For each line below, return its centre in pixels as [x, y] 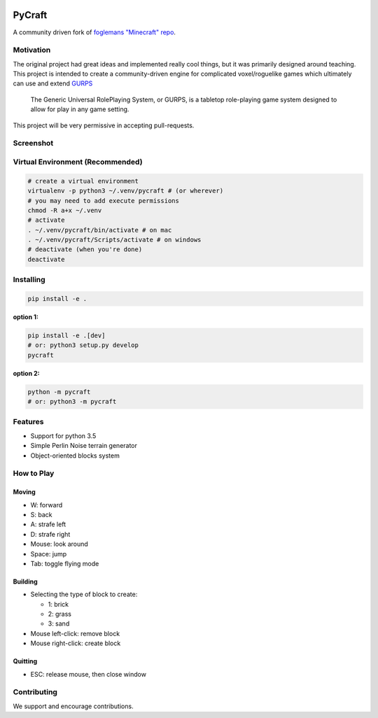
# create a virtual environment [83, 181]
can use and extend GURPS [53, 83]
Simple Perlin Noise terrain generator [84, 446]
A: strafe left [48, 524]
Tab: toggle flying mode [65, 563]
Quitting [25, 661]
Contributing [35, 692]
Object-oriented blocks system [75, 456]
